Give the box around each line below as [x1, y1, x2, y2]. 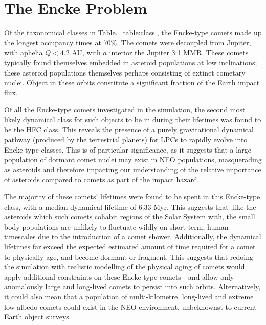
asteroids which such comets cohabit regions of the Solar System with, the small [4, 211, 255, 222]
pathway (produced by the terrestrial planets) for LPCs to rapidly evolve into [4, 134, 248, 145]
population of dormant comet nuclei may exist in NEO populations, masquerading [4, 154, 262, 165]
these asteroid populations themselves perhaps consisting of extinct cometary [4, 67, 246, 78]
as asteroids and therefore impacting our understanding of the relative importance [4, 164, 261, 174]
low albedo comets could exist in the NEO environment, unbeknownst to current [4, 301, 257, 312]
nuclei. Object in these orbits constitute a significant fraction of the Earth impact [4, 77, 260, 88]
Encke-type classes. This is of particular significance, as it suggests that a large [4, 144, 251, 155]
